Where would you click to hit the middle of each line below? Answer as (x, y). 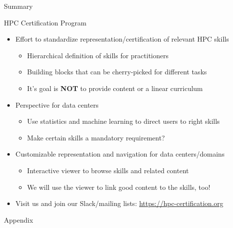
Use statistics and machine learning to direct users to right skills (123, 121)
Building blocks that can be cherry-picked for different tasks (117, 72)
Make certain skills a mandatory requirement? (96, 137)
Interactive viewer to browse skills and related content (108, 170)
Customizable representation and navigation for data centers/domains (120, 154)
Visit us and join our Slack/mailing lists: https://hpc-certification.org (119, 203)
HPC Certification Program (45, 22)
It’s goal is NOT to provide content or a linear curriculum (115, 88)
